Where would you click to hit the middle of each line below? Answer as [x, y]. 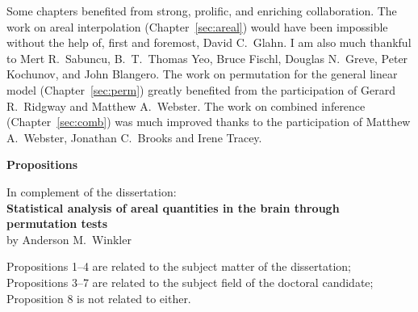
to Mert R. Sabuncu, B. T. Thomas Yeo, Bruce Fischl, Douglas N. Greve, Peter [207, 58]
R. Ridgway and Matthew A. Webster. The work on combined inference [186, 105]
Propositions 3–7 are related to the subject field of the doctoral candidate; [190, 282]
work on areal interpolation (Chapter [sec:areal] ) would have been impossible [197, 26]
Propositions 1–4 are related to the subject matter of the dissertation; [179, 266]
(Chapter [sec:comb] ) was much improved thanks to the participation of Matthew [209, 122]
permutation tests [57, 223]
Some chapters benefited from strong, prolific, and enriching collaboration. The [202, 11]
